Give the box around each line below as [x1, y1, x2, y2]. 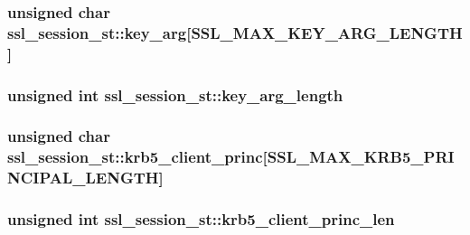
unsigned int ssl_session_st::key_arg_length [7, 83, 343, 106]
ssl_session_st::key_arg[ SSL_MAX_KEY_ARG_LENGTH [7, 21, 463, 43]
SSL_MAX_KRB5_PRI [267, 146, 455, 168]
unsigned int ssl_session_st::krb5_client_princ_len [7, 208, 395, 230]
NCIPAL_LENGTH [7, 166, 159, 189]
